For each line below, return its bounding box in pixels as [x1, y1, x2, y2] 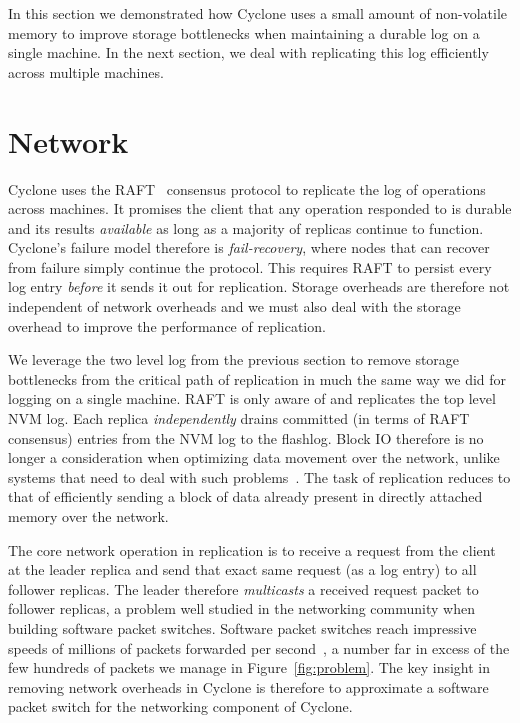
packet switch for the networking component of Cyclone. [8, 696, 353, 717]
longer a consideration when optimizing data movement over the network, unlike [8, 447, 500, 468]
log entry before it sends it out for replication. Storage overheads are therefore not [8, 276, 510, 297]
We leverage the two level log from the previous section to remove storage [8, 349, 460, 370]
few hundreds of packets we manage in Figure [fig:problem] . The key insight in [8, 657, 491, 678]
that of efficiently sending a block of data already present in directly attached [8, 486, 483, 507]
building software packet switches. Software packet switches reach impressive [8, 617, 477, 638]
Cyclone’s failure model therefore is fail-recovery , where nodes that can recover [8, 237, 490, 258]
